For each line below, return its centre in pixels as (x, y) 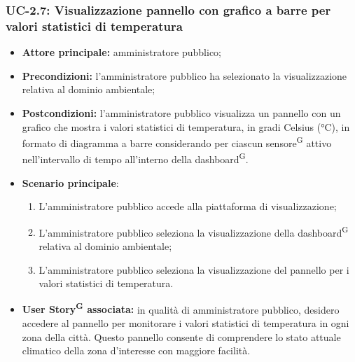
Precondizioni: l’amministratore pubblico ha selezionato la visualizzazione (185, 75)
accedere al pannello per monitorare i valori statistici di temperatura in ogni (186, 323)
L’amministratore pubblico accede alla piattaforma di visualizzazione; (188, 206)
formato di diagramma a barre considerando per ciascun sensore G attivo (177, 142)
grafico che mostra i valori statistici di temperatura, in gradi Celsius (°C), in (186, 126)
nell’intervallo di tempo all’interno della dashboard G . (135, 158)
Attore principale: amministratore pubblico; (121, 52)
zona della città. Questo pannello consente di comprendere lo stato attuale (181, 336)
